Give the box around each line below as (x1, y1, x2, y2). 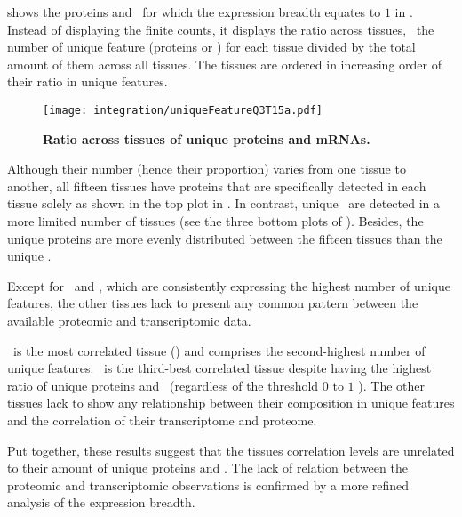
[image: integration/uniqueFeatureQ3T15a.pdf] (43, 103, 323, 117)
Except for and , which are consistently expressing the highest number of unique (7, 276, 450, 295)
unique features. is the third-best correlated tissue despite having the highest (7, 359, 432, 377)
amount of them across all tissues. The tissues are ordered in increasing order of (7, 54, 442, 73)
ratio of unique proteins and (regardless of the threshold (7, 376, 319, 394)
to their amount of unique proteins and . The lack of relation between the (7, 458, 408, 477)
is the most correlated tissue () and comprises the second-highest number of (12, 341, 426, 359)
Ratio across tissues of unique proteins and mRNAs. (43, 129, 370, 148)
